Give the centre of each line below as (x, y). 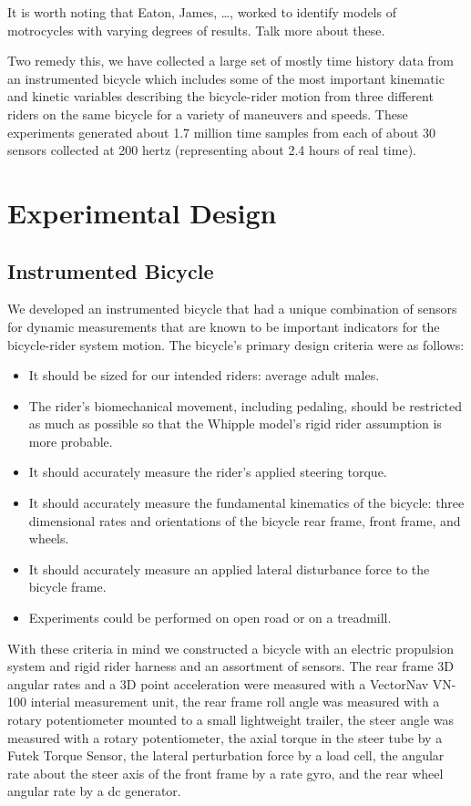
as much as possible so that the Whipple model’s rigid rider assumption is (235, 424)
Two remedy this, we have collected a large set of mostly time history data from (230, 61)
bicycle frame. (67, 587)
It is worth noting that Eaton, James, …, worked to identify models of (202, 12)
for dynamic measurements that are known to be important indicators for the (224, 326)
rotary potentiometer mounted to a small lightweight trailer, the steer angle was (231, 720)
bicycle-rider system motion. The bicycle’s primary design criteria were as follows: (236, 344)
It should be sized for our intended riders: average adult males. (204, 375)
